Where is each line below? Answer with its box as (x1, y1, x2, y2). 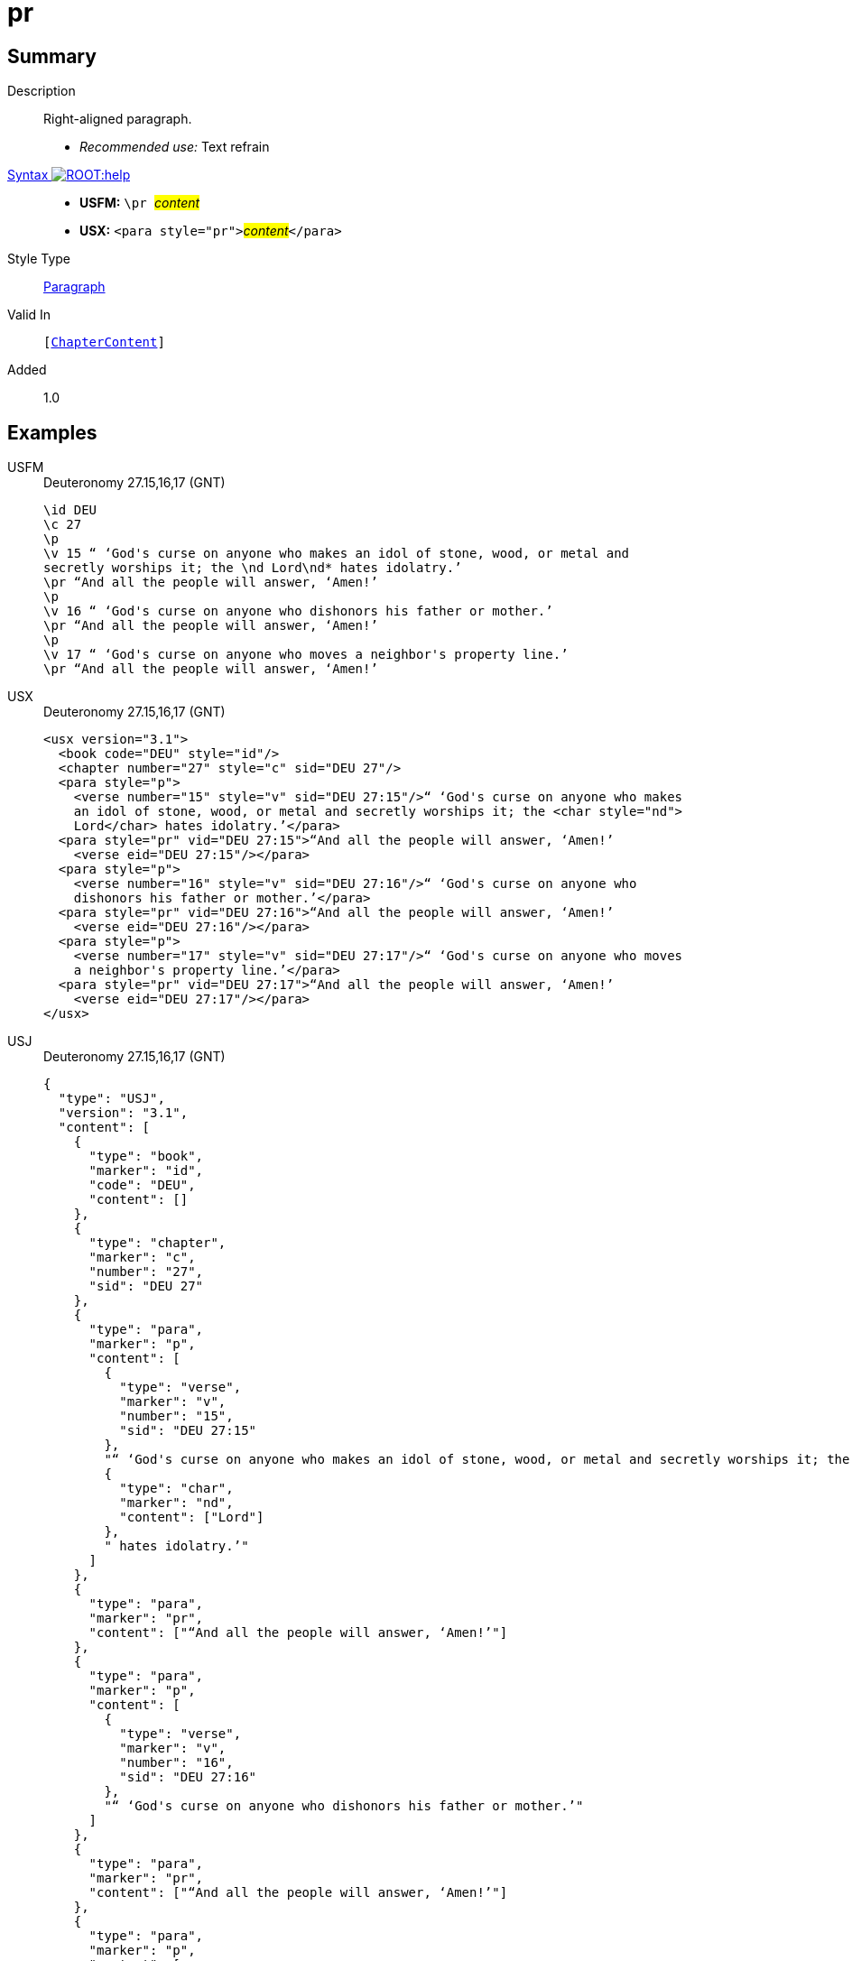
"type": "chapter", (88, 1235, 227, 1251)
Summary (7, 44, 97, 68)
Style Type (7, 251, 71, 267)
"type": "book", (88, 1149, 204, 1164)
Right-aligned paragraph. (43, 111, 192, 127)
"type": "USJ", (58, 1091, 165, 1106)
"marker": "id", (88, 1163, 204, 1179)
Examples (7, 421, 97, 444)
